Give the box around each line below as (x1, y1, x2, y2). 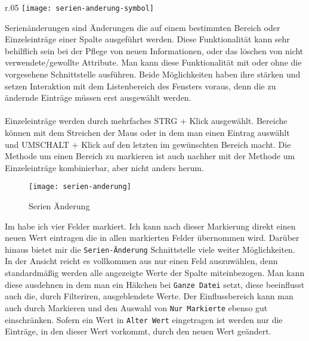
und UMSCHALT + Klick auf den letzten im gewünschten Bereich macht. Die (5, 138, 291, 150)
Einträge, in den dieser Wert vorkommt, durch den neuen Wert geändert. (5, 325, 271, 337)
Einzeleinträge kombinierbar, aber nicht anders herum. (5, 161, 204, 173)
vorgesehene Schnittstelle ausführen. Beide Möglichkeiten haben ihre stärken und (5, 68, 301, 80)
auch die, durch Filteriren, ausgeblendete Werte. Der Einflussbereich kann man (5, 290, 293, 302)
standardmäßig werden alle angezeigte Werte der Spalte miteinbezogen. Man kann (5, 266, 305, 279)
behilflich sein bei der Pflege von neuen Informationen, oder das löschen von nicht (5, 44, 304, 57)
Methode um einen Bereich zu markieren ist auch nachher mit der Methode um (5, 150, 295, 162)
